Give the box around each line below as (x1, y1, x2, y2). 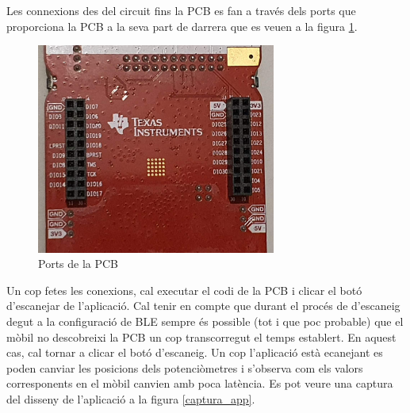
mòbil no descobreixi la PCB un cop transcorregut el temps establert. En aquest (6, 328, 397, 345)
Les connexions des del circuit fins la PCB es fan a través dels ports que (6, 2, 356, 18)
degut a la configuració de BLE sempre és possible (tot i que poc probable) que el (6, 312, 404, 329)
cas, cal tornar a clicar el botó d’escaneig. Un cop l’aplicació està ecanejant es (6, 344, 383, 361)
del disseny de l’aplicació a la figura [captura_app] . (6, 390, 255, 407)
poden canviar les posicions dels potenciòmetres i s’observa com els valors (6, 359, 363, 376)
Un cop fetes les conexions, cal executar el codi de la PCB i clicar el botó (6, 281, 362, 298)
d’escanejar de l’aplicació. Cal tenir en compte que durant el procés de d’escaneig (6, 297, 400, 314)
